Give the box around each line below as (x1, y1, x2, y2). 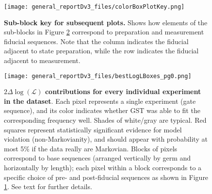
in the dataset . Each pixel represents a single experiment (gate (4, 96, 196, 106)
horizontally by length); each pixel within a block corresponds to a (4, 162, 202, 173)
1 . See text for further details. (4, 181, 92, 192)
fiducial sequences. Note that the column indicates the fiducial (4, 36, 189, 46)
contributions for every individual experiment (45, 86, 201, 97)
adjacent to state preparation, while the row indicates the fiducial (4, 46, 199, 56)
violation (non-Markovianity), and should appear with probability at (4, 134, 208, 144)
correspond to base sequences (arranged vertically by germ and (4, 153, 191, 163)
